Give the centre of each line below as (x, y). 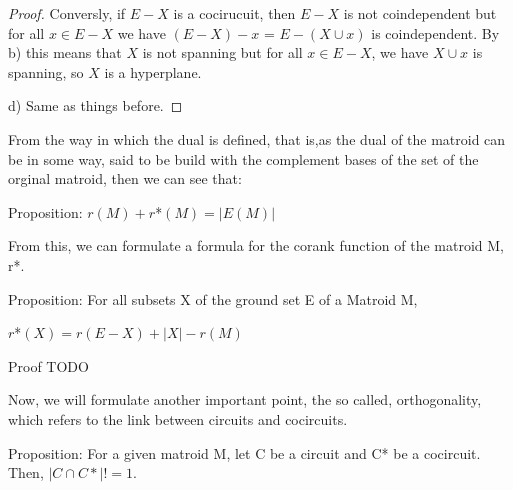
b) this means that (65, 52)
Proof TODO (48, 365)
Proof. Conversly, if (67, 13)
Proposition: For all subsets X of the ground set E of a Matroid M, (213, 298)
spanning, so (46, 71)
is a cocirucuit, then (234, 13)
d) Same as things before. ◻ (95, 105)
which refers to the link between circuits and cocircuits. (178, 418)
